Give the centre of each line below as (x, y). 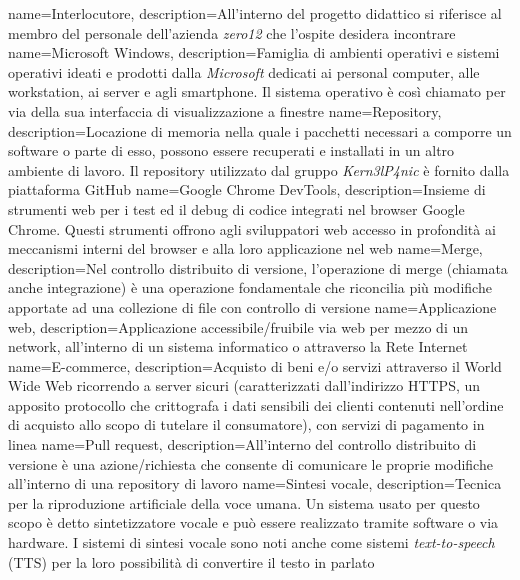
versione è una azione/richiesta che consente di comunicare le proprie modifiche (250, 463)
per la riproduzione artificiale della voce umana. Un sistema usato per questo (244, 502)
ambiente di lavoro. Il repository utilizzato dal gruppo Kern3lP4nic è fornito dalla (259, 169)
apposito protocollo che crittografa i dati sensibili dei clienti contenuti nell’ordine (256, 404)
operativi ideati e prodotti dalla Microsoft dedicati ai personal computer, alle (244, 71)
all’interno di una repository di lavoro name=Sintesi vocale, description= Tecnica (255, 483)
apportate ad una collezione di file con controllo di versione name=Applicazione (252, 306)
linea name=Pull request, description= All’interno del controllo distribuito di (242, 444)
